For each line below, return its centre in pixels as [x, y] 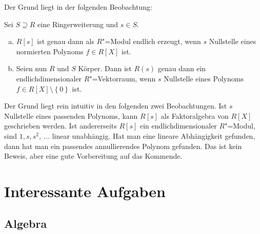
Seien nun [32, 68]
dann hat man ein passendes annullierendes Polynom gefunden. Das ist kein [123, 146]
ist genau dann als [66, 41]
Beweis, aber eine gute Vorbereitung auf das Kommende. [93, 156]
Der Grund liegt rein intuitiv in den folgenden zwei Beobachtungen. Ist [116, 106]
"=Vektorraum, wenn [123, 78]
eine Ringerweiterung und [78, 24]
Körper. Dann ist [105, 68]
